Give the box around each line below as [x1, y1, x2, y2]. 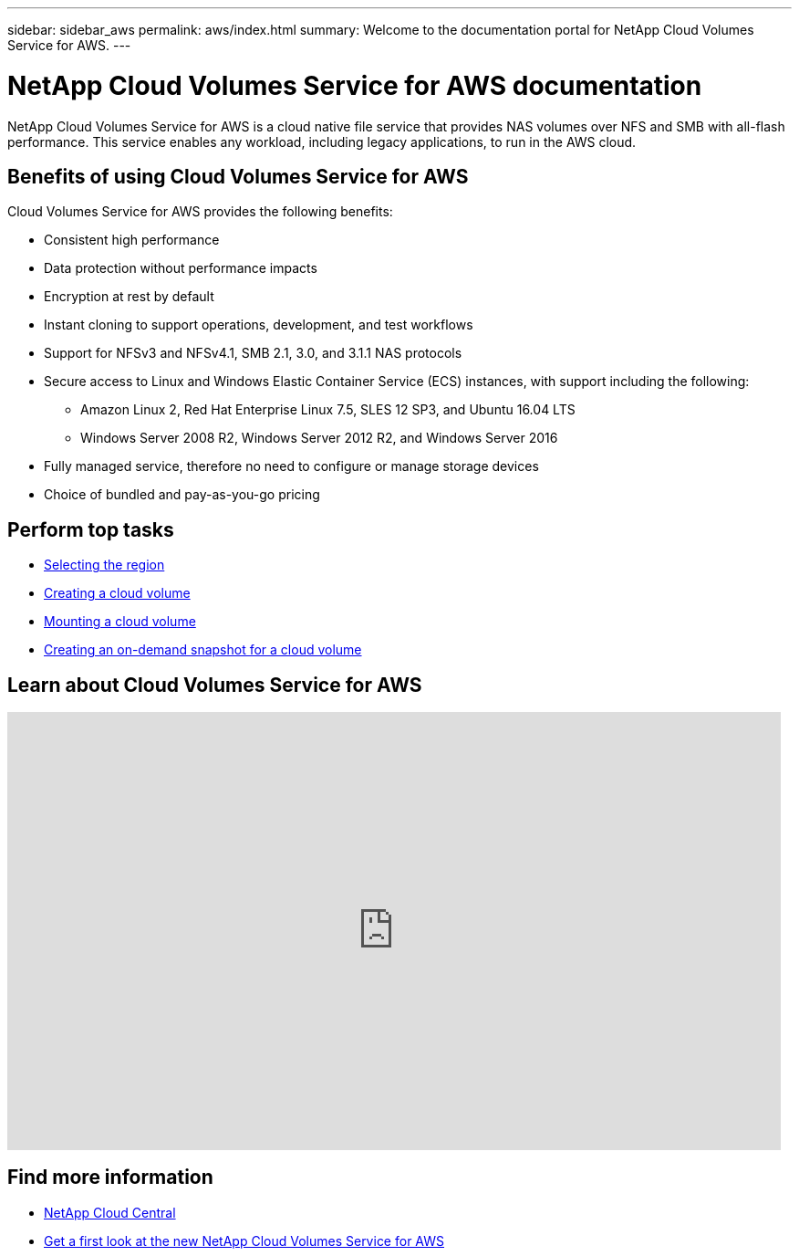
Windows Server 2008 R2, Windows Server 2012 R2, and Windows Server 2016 [80, 430, 558, 446]
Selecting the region [44, 557, 165, 573]
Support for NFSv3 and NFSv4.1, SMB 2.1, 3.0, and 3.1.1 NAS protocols [44, 345, 462, 361]
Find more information [7, 1166, 213, 1189]
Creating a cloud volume [44, 585, 191, 602]
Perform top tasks [7, 518, 174, 541]
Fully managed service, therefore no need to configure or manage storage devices [44, 458, 539, 475]
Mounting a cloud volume [44, 613, 196, 630]
